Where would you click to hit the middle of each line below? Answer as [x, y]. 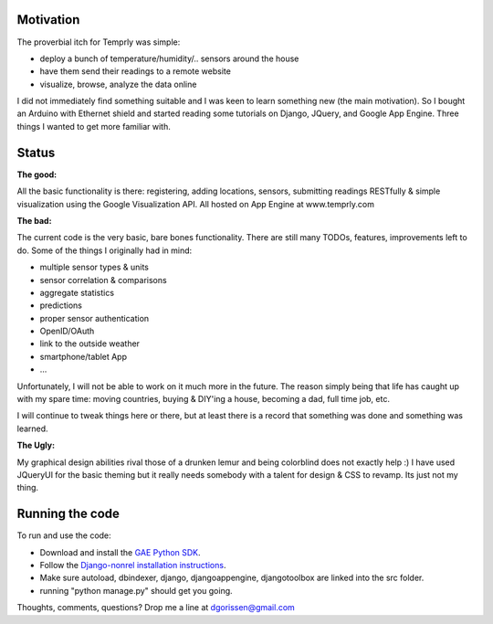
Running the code [68, 514]
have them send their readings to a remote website [136, 71]
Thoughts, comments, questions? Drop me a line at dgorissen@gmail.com [156, 608]
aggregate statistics [77, 292]
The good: [37, 175]
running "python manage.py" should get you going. [136, 590]
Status [36, 152]
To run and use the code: [64, 535]
